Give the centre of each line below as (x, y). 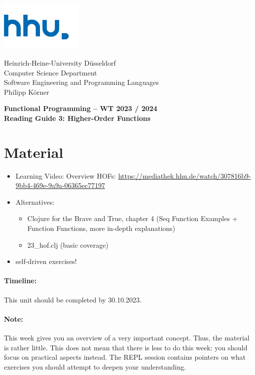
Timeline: (20, 281)
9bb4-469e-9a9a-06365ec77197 (60, 185)
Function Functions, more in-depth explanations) (101, 228)
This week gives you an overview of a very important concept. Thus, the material (127, 337)
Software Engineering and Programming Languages (81, 82)
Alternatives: (35, 202)
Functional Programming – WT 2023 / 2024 (81, 108)
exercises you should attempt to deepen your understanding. (95, 366)
